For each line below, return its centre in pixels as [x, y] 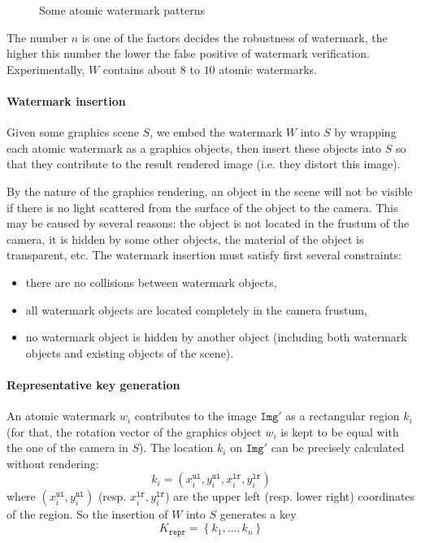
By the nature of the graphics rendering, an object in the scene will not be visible [210, 191]
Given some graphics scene [73, 132]
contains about [140, 69]
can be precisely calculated [338, 447]
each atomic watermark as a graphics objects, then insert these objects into [194, 148]
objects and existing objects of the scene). [130, 352]
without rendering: [53, 463]
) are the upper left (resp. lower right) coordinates [290, 496]
